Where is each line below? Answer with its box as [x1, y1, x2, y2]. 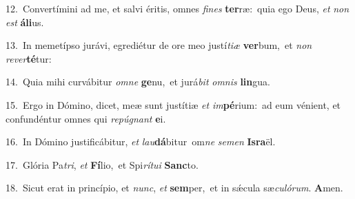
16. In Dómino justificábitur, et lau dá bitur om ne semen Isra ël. [6, 134, 276, 149]
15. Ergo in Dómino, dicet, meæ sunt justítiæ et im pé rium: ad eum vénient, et [6, 97, 341, 112]
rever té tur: [6, 51, 52, 65]
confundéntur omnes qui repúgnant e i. [6, 111, 166, 125]
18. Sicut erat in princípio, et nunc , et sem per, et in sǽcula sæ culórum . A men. [6, 180, 343, 195]
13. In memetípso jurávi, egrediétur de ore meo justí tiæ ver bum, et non [6, 38, 312, 52]
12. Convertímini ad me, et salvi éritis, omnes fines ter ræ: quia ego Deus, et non [6, 1, 349, 15]
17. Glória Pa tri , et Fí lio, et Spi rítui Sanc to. [6, 157, 199, 171]
